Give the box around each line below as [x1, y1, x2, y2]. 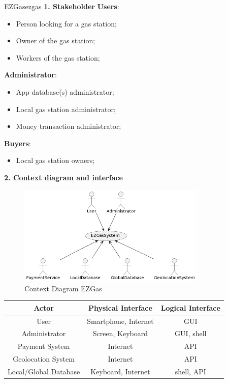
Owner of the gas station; [16, 35, 95, 46]
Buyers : [4, 138, 31, 148]
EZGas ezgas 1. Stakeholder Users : [4, 1, 119, 11]
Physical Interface [88, 302, 152, 313]
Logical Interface [160, 302, 220, 313]
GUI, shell [175, 328, 207, 339]
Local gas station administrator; [16, 103, 116, 114]
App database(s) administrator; [16, 86, 114, 97]
